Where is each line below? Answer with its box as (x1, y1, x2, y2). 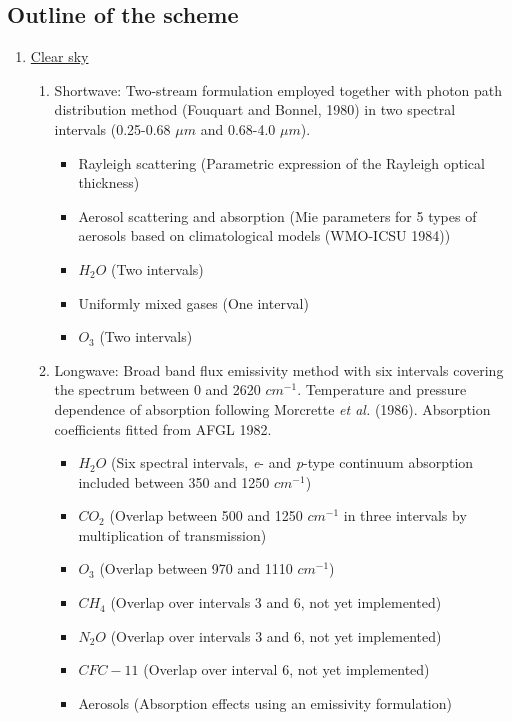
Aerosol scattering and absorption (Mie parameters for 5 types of (78, 205, 477, 226)
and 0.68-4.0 (200, 118, 276, 139)
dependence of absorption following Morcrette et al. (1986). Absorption (54, 398, 491, 419)
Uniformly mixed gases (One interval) (78, 292, 309, 313)
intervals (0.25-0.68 (54, 118, 171, 139)
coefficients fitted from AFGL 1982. (54, 418, 272, 439)
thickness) (78, 172, 140, 193)
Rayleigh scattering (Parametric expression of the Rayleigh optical (78, 152, 485, 173)
